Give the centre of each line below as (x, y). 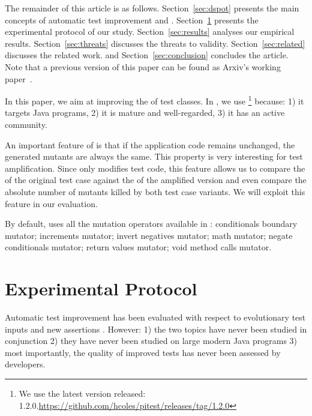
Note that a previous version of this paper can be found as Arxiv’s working (143, 66)
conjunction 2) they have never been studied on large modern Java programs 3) (151, 341)
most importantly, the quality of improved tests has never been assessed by (143, 352)
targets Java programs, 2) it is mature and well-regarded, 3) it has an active (145, 113)
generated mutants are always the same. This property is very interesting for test (154, 156)
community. (26, 124)
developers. (25, 364)
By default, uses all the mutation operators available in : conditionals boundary (151, 224)
